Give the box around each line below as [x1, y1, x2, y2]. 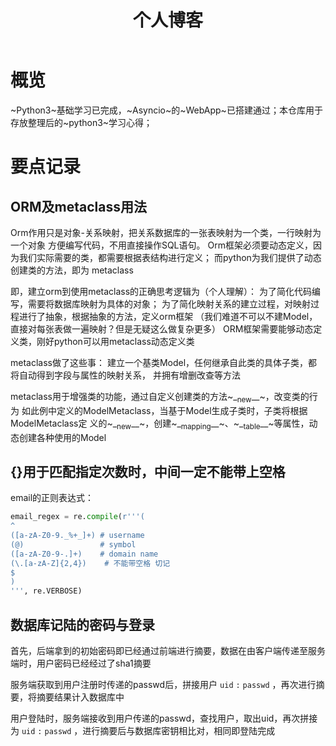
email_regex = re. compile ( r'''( [10, 512, 145, 522]
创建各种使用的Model [18, 431, 107, 443]
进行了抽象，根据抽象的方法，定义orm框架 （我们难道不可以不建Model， [18, 310, 318, 322]
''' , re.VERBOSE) [10, 586, 83, 596]
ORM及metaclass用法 [10, 198, 147, 215]
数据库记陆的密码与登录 [10, 616, 155, 633]
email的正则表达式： [10, 492, 95, 504]
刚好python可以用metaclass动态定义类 [36, 335, 195, 347]
